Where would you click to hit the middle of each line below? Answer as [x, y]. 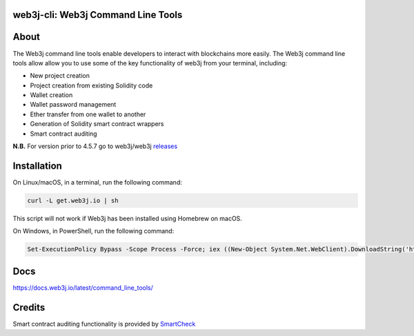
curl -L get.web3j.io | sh [73, 200]
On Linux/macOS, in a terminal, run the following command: [97, 182]
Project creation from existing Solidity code [91, 85]
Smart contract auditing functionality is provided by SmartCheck [104, 324]
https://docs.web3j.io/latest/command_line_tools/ [83, 287]
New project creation [60, 76]
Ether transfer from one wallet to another [88, 114]
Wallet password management [73, 105]
